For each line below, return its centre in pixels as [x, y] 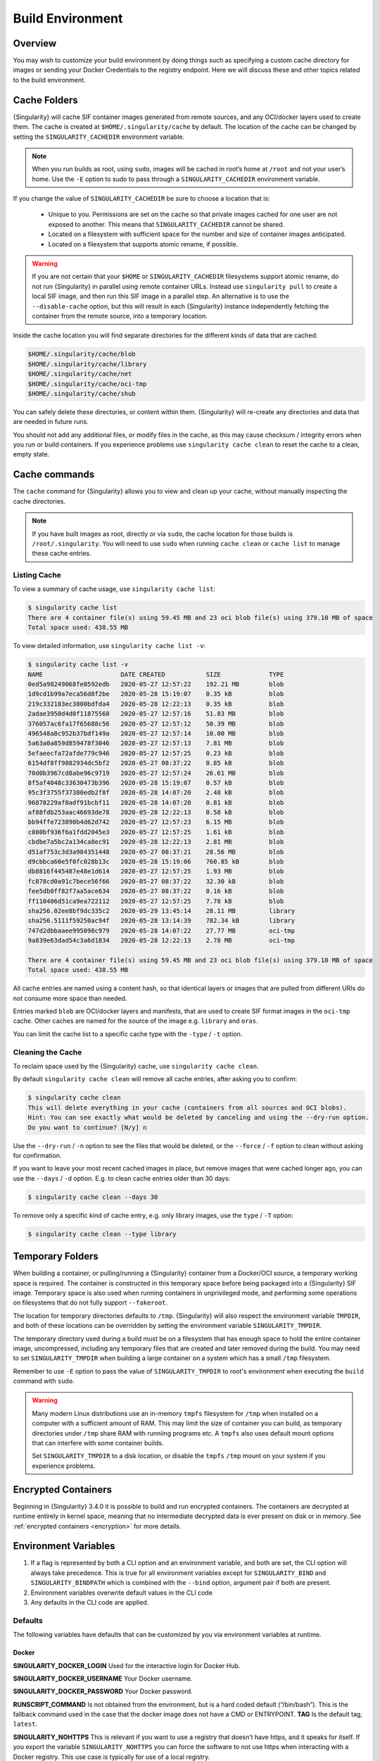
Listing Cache [37, 575]
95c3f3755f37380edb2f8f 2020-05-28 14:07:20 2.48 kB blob [156, 793]
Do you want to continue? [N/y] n [87, 1127]
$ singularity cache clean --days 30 [93, 1197]
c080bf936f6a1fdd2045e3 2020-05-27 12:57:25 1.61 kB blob [156, 832]
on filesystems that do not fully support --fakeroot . [90, 1302]
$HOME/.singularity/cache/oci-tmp [87, 384]
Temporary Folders [56, 1256]
